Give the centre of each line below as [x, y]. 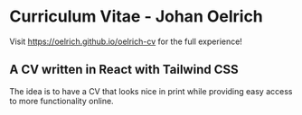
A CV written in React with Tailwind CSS [124, 70]
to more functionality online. [62, 101]
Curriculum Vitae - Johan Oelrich [137, 17]
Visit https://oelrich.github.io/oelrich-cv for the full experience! [126, 41]
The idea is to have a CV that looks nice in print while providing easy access [151, 91]
